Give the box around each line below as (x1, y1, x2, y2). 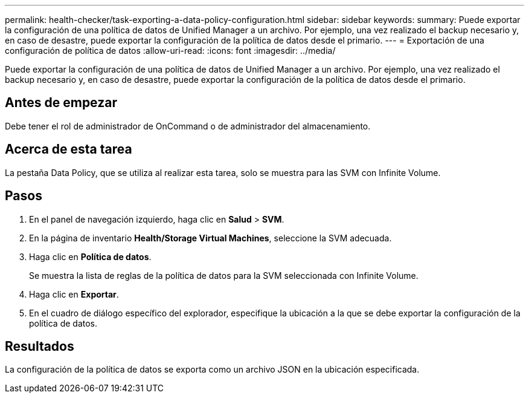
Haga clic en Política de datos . (29, 251, 152, 262)
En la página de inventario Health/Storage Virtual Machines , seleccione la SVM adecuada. (29, 232, 392, 243)
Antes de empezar (5, 95, 117, 111)
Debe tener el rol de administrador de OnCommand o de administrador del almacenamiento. (5, 120, 371, 131)
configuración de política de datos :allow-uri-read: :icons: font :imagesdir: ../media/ (5, 45, 336, 56)
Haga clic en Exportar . (29, 289, 119, 299)
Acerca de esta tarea (5, 142, 132, 157)
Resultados (5, 338, 74, 354)
